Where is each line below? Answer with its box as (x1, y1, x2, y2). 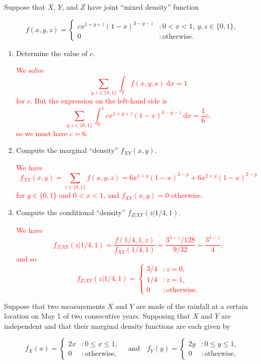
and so (16, 253, 37, 264)
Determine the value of (16, 47, 88, 58)
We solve (16, 65, 44, 75)
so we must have (16, 127, 67, 138)
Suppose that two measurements (4, 300, 105, 311)
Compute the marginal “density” (16, 145, 118, 155)
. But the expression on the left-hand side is (30, 95, 167, 106)
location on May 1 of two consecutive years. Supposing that (4, 310, 191, 321)
